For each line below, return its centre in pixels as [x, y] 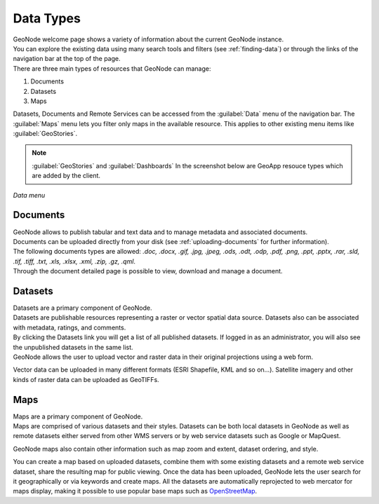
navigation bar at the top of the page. [67, 59]
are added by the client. [66, 176]
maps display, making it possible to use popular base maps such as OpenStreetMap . [135, 491]
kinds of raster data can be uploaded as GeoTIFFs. [86, 379]
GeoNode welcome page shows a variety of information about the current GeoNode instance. [148, 39]
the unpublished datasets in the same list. [73, 347]
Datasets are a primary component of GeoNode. [82, 308]
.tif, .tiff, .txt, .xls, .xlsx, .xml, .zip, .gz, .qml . [74, 261]
